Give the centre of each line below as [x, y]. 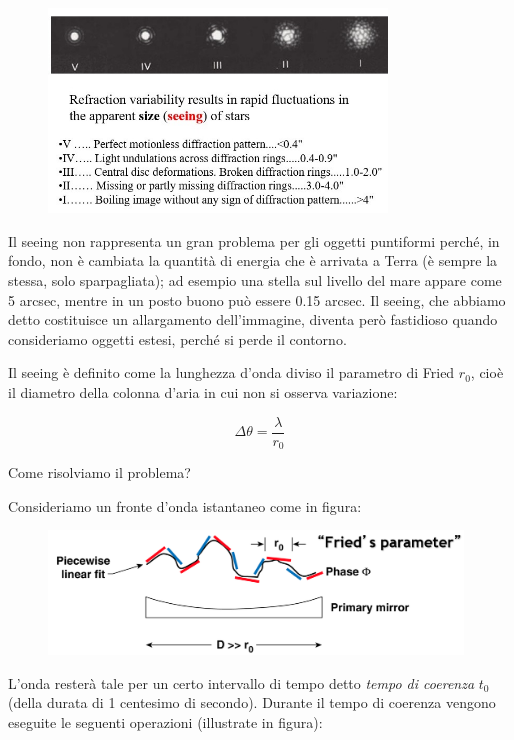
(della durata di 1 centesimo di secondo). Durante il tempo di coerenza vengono [252, 702]
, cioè [487, 372]
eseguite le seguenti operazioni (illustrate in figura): [165, 721]
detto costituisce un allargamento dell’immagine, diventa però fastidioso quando [253, 319]
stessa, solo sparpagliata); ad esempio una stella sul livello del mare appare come [255, 280]
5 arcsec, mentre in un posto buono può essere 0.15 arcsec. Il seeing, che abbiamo [257, 299]
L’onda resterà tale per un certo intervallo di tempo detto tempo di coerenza [241, 682]
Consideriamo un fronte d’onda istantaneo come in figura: [185, 505]
